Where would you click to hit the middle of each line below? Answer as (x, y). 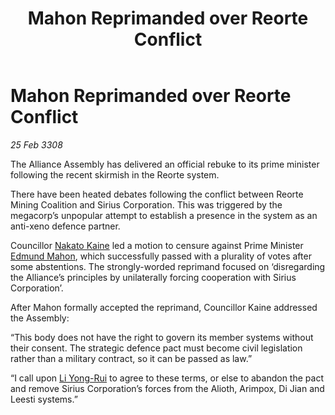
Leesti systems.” (44, 399)
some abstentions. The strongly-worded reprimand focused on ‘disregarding (168, 266)
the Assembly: (40, 318)
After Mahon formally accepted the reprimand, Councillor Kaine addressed (164, 307)
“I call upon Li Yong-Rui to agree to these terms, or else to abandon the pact (167, 378)
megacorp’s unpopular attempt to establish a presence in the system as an (164, 215)
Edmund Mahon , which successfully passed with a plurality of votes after (161, 256)
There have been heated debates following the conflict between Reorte (157, 194)
